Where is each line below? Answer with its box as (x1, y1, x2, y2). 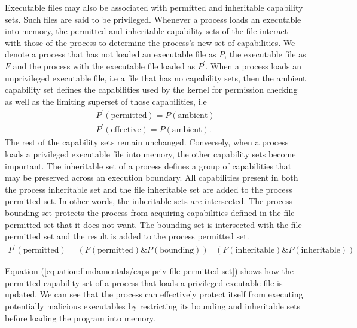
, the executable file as (224, 48, 306, 60)
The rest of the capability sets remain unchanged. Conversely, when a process (5, 136, 289, 148)
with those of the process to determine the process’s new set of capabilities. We (5, 36, 295, 48)
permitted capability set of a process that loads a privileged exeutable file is (5, 276, 283, 288)
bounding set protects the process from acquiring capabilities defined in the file (5, 206, 295, 218)
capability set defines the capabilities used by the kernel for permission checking (5, 83, 298, 96)
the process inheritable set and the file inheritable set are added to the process (5, 183, 292, 195)
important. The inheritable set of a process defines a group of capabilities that (5, 159, 292, 172)
